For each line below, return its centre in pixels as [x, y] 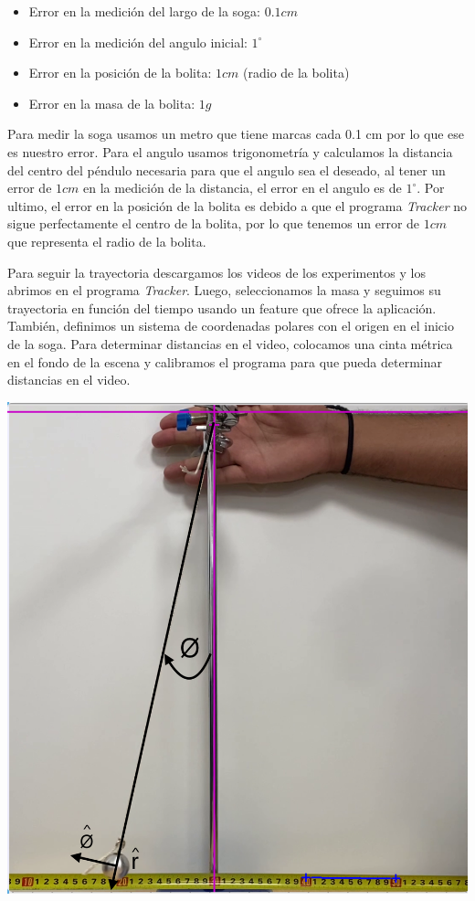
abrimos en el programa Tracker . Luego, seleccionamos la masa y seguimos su [224, 290]
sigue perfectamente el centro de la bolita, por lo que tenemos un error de [214, 223]
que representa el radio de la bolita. [107, 241]
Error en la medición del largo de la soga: [144, 11]
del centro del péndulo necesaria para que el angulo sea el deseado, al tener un [227, 170]
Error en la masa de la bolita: [112, 103]
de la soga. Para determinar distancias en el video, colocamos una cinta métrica [230, 343]
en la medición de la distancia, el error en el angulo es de [243, 188]
